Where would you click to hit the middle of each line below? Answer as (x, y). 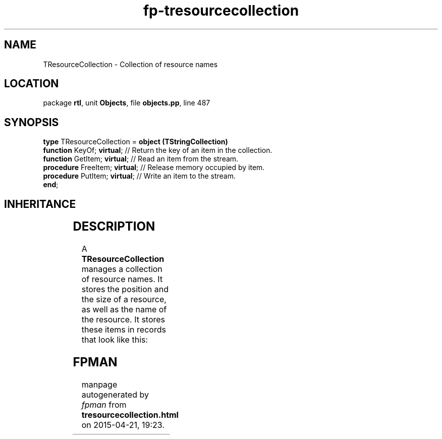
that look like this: (115, 340)
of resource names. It (122, 279)
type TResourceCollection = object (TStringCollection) (135, 142)
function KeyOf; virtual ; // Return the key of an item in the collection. (158, 150)
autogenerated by (115, 394)
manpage (99, 384)
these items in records (124, 330)
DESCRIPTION (114, 227)
